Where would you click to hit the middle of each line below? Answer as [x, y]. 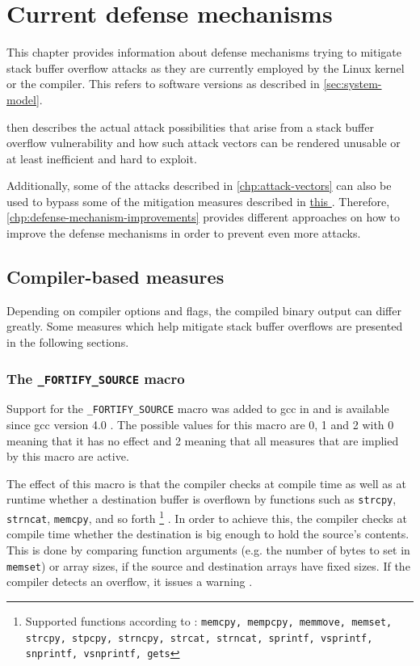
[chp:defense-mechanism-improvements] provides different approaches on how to [204, 217]
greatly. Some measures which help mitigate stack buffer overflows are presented [205, 326]
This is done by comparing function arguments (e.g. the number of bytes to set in [208, 550]
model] [23, 99]
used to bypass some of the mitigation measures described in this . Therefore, [198, 201]
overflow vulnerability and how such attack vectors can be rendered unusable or [204, 143]
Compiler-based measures [115, 277]
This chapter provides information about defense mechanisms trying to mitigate [204, 52]
